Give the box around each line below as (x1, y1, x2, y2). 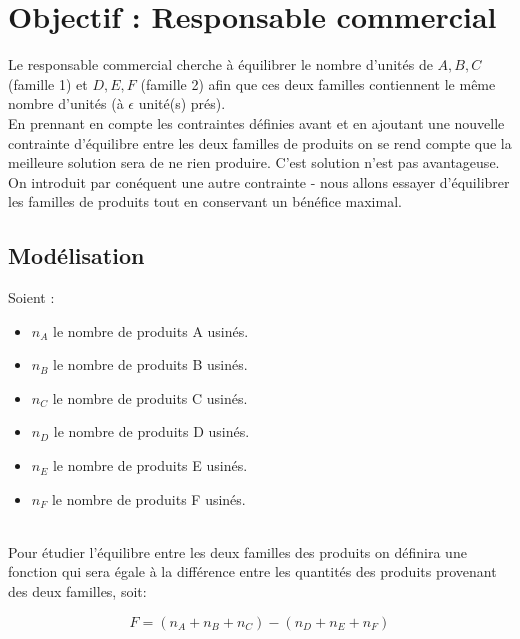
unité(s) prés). (138, 93, 226, 114)
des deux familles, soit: (8, 581, 147, 602)
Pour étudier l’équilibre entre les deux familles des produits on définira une (8, 541, 467, 562)
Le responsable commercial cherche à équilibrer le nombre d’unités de (8, 54, 433, 75)
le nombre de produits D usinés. (53, 421, 250, 442)
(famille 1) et (8, 73, 88, 94)
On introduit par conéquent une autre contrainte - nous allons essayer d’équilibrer (8, 171, 510, 192)
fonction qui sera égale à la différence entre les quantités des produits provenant (8, 561, 497, 582)
